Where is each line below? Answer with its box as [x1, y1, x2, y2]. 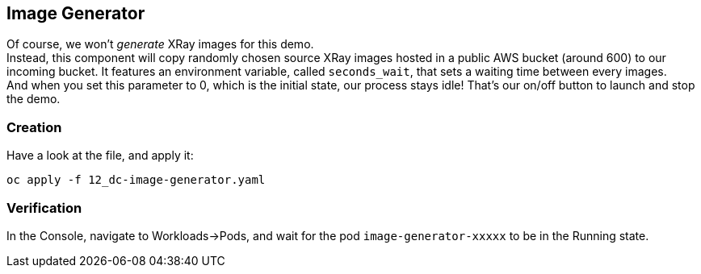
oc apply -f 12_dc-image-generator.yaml [6, 173, 266, 187]
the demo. [6, 92, 61, 106]
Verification [6, 199, 82, 216]
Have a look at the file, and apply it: [6, 148, 194, 163]
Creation [6, 118, 62, 135]
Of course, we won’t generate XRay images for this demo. [6, 37, 314, 52]
